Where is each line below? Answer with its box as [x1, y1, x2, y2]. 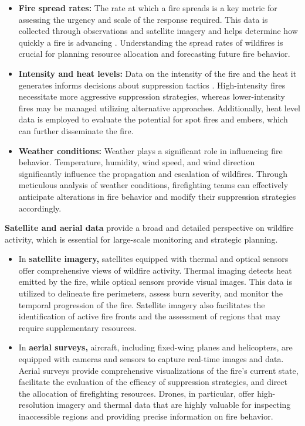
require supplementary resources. [18, 321, 137, 333]
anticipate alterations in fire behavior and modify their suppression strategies [18, 190, 296, 202]
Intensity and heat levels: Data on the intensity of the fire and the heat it [18, 67, 297, 79]
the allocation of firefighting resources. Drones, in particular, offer [18, 387, 255, 399]
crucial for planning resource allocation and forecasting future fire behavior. [18, 47, 290, 60]
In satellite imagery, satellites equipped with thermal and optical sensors [18, 253, 289, 265]
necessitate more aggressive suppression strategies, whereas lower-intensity [18, 90, 285, 103]
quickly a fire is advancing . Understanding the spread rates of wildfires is [18, 36, 283, 48]
